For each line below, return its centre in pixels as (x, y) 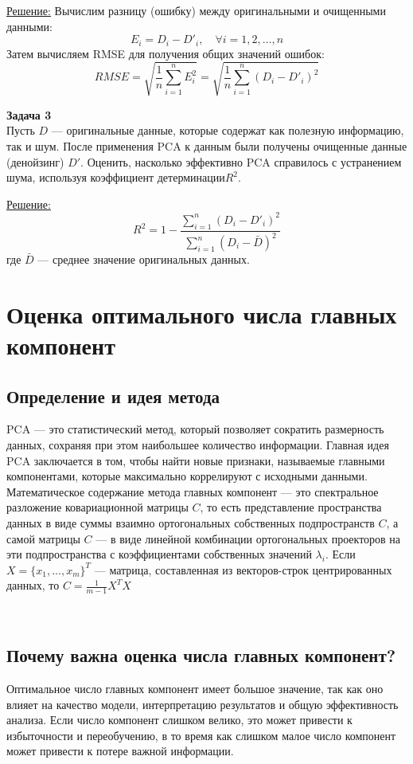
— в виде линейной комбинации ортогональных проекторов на (248, 538)
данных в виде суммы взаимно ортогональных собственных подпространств (191, 522)
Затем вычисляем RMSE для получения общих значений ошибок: (166, 53)
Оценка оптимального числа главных (202, 313)
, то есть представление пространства (291, 507)
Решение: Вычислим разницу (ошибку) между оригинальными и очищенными (196, 10)
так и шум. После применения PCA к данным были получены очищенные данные (207, 145)
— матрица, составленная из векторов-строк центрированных (243, 569)
